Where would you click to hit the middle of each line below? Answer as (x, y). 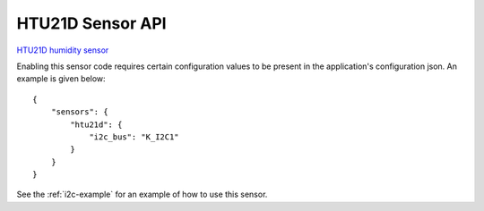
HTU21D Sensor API (91, 23)
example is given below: (61, 79)
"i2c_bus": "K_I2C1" (134, 137)
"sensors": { (79, 112)
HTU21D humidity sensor (63, 50)
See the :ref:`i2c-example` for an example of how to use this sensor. (142, 194)
